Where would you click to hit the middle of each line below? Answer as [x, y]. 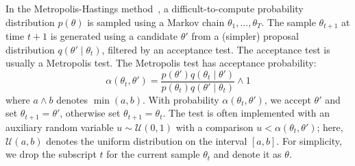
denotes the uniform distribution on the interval [147, 140]
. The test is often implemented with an [246, 113]
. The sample [289, 22]
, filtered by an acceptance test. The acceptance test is [216, 49]
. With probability [181, 99]
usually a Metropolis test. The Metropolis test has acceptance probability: [161, 63]
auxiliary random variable [60, 127]
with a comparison [215, 127]
